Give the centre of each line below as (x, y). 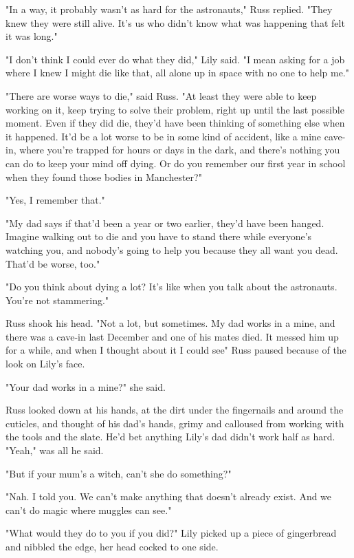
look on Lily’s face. (45, 364)
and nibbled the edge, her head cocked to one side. (112, 546)
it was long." (32, 36)
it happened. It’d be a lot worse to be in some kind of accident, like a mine (164, 136)
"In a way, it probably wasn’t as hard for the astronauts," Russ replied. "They (169, 9)
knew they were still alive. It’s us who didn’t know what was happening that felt (175, 22)
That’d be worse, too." (53, 263)
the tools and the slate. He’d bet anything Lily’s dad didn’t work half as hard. (170, 437)
